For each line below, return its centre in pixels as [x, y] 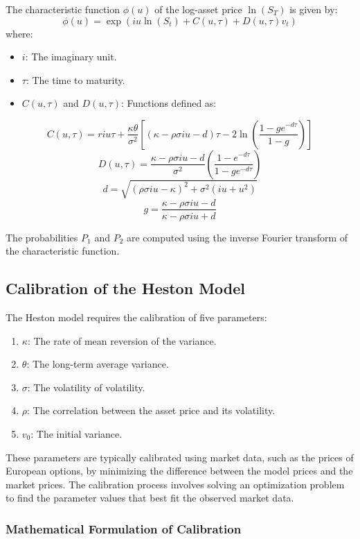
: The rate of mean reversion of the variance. [122, 340]
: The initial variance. [76, 433]
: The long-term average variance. [98, 364]
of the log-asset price [198, 9]
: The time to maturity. [75, 79]
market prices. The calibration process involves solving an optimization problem [175, 484]
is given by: [314, 9]
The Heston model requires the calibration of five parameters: [136, 317]
